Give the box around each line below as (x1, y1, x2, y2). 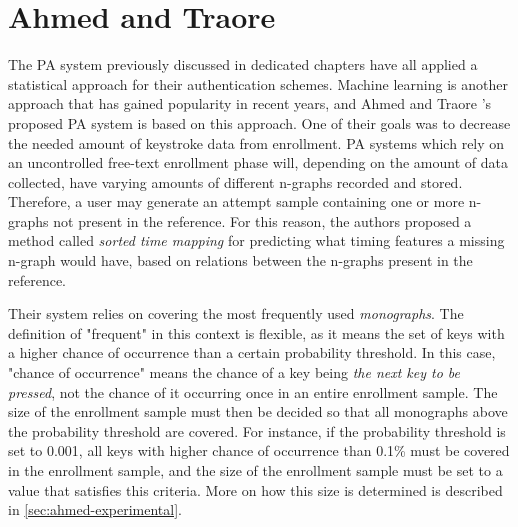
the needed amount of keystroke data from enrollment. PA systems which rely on (8, 132, 505, 153)
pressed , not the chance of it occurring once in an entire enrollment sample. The (8, 381, 498, 402)
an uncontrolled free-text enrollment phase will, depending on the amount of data (8, 152, 508, 173)
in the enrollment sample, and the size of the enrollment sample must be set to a (8, 460, 503, 480)
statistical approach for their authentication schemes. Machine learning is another (8, 73, 508, 94)
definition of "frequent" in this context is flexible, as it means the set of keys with (8, 322, 505, 343)
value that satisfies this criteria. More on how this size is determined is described (8, 479, 503, 500)
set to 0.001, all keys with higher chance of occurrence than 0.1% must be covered (8, 440, 510, 461)
